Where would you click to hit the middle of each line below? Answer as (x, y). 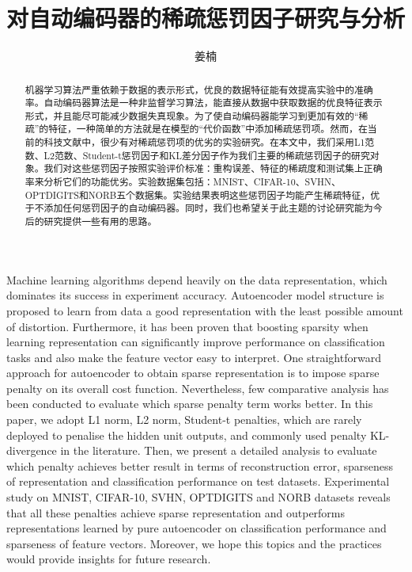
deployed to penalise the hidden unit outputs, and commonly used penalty (187, 435)
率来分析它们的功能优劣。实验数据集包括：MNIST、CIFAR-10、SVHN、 (183, 182)
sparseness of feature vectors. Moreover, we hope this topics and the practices (194, 543)
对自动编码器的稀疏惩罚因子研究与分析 (206, 18)
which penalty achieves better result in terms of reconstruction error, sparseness (200, 465)
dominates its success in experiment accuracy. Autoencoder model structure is (195, 295)
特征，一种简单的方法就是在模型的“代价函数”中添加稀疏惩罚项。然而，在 (208, 129)
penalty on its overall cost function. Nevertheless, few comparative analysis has (198, 388)
